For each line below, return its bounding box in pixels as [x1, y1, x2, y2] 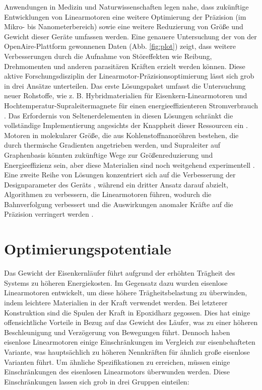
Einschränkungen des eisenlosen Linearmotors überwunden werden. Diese [4, 366, 230, 377]
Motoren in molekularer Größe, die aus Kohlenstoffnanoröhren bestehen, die [4, 129, 239, 140]
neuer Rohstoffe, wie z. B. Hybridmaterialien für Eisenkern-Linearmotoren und [4, 90, 247, 101]
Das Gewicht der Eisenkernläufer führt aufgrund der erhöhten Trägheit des [4, 268, 235, 278]
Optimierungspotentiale [4, 238, 171, 259]
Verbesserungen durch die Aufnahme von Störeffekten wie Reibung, [4, 50, 212, 61]
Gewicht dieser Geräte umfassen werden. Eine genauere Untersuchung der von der [4, 31, 257, 41]
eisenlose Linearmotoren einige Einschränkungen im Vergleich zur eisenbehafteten [4, 337, 255, 347]
